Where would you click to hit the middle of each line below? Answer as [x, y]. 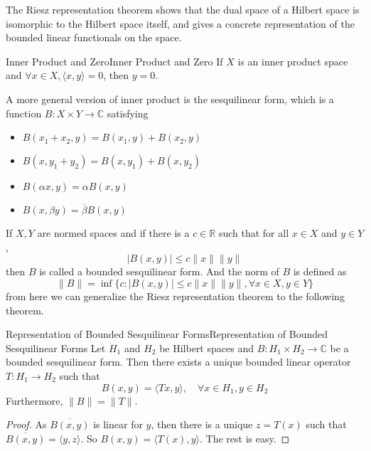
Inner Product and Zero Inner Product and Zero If [114, 61]
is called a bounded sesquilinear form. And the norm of [159, 271]
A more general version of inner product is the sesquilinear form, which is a [170, 99]
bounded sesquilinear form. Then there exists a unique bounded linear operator [178, 362]
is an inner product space [293, 61]
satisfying [128, 113]
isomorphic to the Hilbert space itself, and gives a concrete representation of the [180, 23]
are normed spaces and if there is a [113, 233]
